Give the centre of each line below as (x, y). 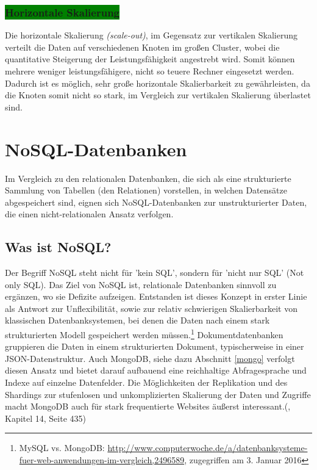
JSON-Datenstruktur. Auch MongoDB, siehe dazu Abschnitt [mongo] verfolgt (150, 358)
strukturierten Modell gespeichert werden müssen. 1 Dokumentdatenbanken (144, 334)
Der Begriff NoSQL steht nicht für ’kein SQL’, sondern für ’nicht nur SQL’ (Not (155, 273)
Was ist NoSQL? (58, 247)
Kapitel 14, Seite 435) (45, 418)
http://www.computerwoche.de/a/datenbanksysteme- (208, 448)
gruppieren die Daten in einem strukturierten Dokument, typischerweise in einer (155, 346)
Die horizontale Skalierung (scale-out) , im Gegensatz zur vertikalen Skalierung (151, 35)
